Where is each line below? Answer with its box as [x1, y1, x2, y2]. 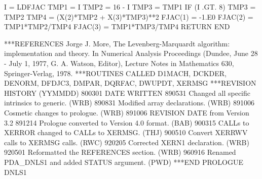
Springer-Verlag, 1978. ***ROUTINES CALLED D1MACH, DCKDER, [4, 68, 227, 78]
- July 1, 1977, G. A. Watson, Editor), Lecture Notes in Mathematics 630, [4, 57, 234, 68]
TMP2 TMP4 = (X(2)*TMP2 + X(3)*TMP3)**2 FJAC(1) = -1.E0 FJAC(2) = [4, 11, 253, 22]
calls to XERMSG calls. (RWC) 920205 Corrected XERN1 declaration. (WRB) [4, 137, 249, 147]
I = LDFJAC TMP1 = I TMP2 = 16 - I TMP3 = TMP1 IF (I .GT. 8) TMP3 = [4, 2, 256, 12]
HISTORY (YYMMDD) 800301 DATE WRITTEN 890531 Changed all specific [4, 87, 250, 98]
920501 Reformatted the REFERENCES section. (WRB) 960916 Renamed [4, 147, 236, 157]
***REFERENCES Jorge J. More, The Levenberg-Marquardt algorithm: [4, 38, 230, 48]
